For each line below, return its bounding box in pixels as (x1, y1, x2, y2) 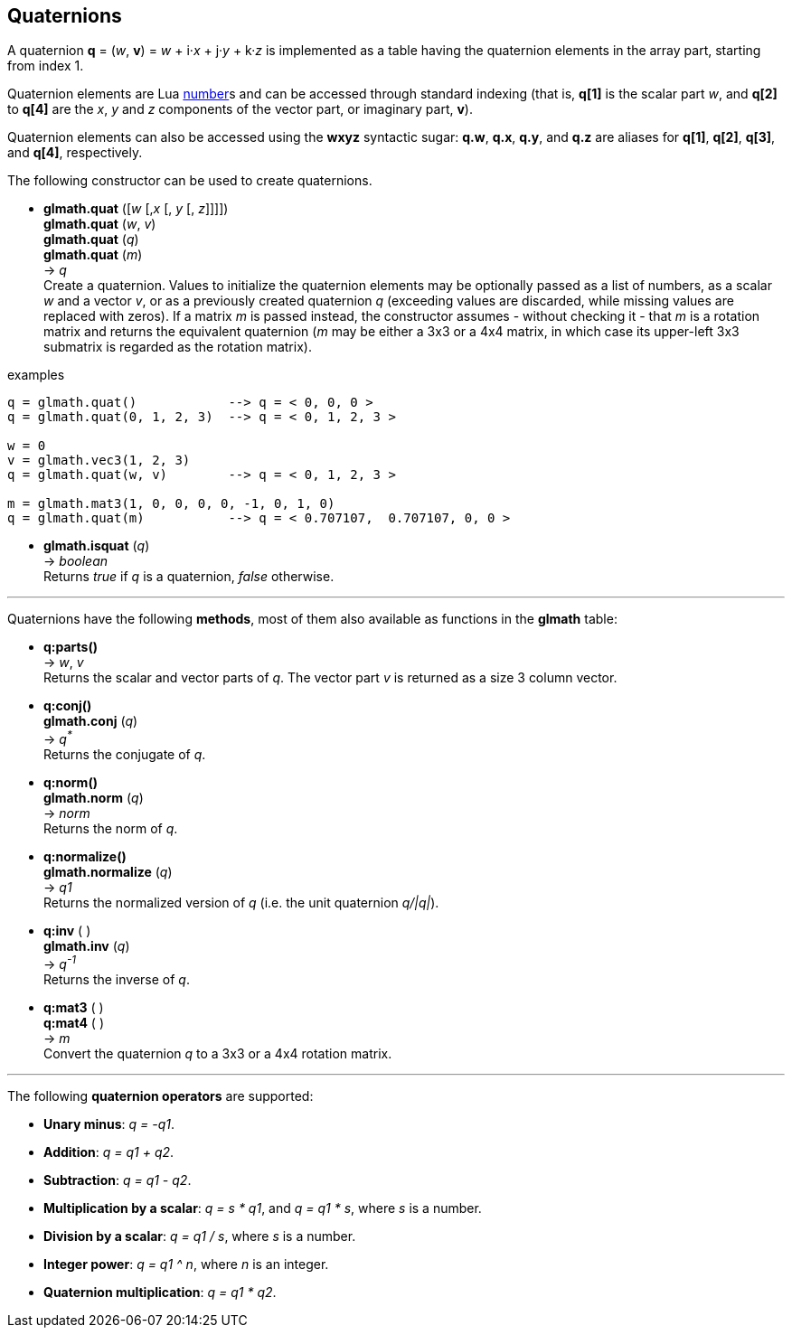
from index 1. (7, 58, 84, 74)
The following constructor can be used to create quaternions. (7, 173, 372, 189)
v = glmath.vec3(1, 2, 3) (7, 453, 191, 468)
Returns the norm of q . (43, 821, 178, 837)
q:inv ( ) (43, 923, 91, 939)
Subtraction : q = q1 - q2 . (43, 1171, 192, 1188)
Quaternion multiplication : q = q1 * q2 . (43, 1283, 277, 1300)
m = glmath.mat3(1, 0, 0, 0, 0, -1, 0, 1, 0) (7, 496, 335, 512)
